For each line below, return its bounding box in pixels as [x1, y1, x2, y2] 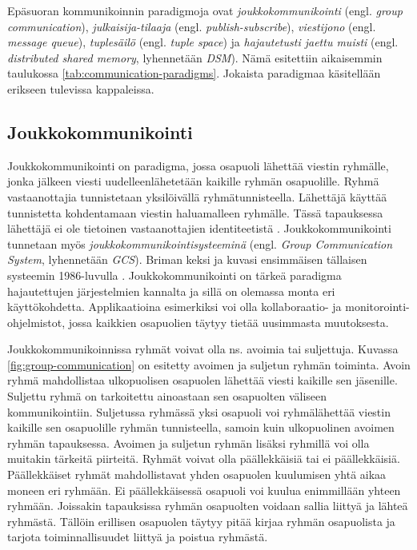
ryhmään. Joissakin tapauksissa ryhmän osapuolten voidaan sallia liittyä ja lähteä [7, 497, 408, 514]
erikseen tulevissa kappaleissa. [7, 80, 154, 97]
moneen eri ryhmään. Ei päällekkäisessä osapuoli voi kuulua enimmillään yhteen [7, 481, 401, 498]
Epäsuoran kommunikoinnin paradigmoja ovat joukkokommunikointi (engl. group [7, 2, 403, 18]
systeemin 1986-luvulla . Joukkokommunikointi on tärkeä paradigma [7, 266, 342, 283]
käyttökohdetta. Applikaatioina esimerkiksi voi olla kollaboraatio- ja [7, 298, 342, 315]
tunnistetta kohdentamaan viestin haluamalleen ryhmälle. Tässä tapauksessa [7, 204, 383, 221]
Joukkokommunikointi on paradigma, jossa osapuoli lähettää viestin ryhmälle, [7, 157, 389, 173]
